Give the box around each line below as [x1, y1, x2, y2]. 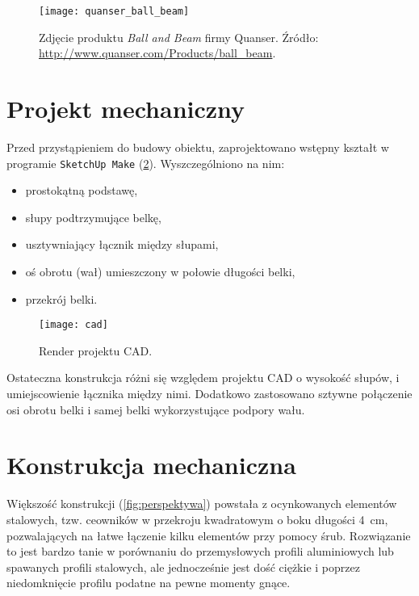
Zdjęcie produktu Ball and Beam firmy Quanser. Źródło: [39, 28, 319, 45]
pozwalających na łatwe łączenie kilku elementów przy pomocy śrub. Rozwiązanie [6, 527, 411, 544]
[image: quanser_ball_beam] [39, 6, 190, 17]
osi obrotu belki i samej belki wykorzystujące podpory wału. [6, 401, 305, 418]
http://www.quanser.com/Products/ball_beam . [39, 44, 276, 61]
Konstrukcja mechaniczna [6, 448, 296, 481]
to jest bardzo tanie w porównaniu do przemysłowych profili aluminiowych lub [6, 543, 394, 560]
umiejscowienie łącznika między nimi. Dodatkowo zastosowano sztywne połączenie [6, 385, 413, 402]
